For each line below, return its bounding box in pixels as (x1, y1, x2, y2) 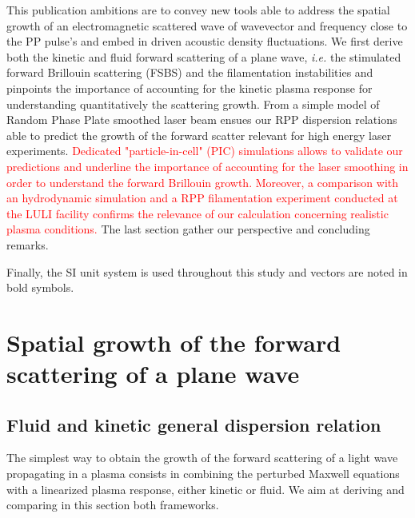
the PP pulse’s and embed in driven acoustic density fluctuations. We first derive (6, 33, 403, 50)
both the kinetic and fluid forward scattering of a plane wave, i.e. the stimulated (6, 48, 401, 65)
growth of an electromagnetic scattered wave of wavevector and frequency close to (6, 17, 408, 34)
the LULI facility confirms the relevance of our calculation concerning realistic (6, 205, 389, 221)
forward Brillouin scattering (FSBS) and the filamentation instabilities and (6, 64, 373, 81)
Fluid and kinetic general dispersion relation (6, 412, 381, 436)
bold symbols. (6, 279, 74, 296)
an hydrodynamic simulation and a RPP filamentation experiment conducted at (6, 189, 398, 206)
